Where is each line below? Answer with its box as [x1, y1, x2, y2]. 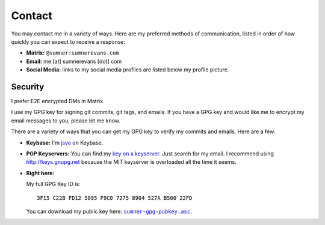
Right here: [26, 169, 55, 176]
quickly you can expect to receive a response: [11, 38, 126, 45]
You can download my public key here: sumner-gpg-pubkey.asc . [26, 208, 192, 215]
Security [11, 82, 45, 92]
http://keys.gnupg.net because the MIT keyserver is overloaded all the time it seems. [26, 158, 237, 166]
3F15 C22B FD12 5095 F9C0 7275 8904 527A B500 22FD [37, 194, 193, 201]
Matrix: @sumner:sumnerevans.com [26, 49, 120, 56]
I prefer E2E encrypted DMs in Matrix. [11, 98, 105, 105]
